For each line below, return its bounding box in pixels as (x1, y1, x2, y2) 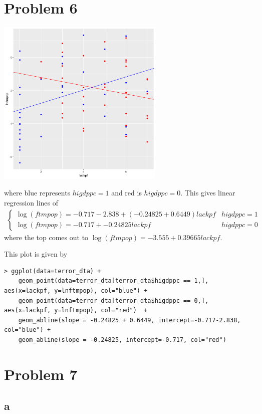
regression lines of (4, 197, 59, 208)
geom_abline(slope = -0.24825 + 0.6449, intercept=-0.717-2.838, (18, 316, 241, 324)
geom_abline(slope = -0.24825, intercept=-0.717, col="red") (18, 336, 226, 343)
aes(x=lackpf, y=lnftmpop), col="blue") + (4, 287, 148, 294)
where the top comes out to (4, 232, 89, 242)
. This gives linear (180, 187, 235, 198)
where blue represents (4, 187, 71, 198)
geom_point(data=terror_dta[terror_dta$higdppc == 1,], (18, 277, 209, 285)
